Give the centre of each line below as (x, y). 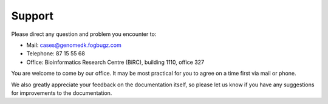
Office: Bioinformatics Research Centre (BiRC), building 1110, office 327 (115, 62)
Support (32, 16)
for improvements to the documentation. (62, 93)
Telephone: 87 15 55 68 (56, 54)
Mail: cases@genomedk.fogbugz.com (74, 45)
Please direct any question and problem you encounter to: (84, 34)
